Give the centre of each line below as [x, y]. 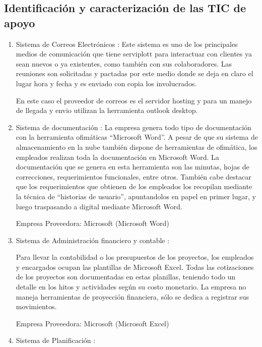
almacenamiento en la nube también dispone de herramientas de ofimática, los [137, 147]
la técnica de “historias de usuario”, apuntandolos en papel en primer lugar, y [136, 196]
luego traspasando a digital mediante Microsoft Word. [99, 206]
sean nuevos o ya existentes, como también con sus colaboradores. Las [124, 63]
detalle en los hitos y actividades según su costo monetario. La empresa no [131, 287]
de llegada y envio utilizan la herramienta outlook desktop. [107, 110]
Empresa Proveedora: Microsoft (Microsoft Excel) [92, 323]
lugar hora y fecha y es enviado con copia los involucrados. [106, 83]
